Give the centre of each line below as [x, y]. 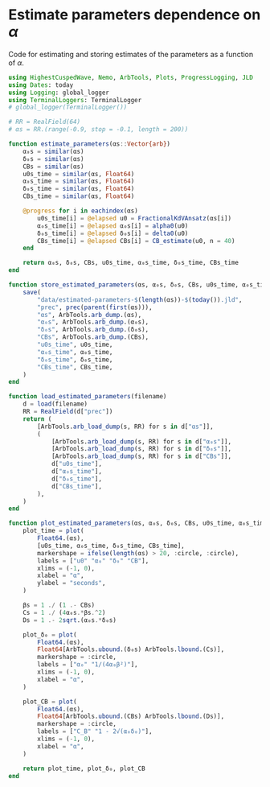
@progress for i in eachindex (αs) [80, 211]
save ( [32, 292]
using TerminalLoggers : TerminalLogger [75, 100]
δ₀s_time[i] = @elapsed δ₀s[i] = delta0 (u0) [113, 233]
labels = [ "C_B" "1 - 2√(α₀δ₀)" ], [95, 731]
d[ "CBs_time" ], [77, 486]
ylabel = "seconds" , [72, 583]
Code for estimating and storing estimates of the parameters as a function [131, 54]
